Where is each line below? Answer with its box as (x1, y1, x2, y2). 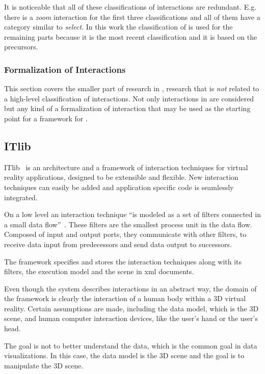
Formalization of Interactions (4, 63, 126, 75)
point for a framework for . (4, 113, 88, 123)
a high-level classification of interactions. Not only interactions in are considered (4, 93, 254, 103)
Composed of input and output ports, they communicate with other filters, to (4, 229, 247, 239)
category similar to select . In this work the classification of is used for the (4, 21, 233, 32)
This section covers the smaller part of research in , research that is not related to (4, 83, 259, 94)
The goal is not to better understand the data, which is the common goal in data (4, 340, 257, 351)
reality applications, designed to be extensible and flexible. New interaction (4, 172, 238, 182)
